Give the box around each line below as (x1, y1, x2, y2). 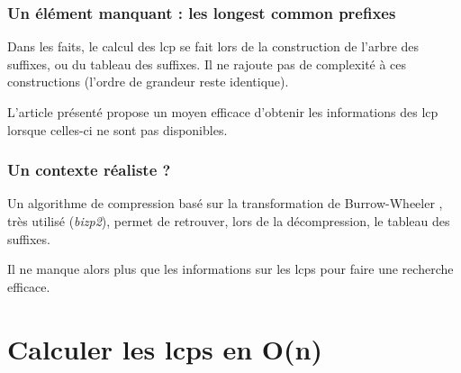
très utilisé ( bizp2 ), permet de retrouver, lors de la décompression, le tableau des (7, 212, 450, 230)
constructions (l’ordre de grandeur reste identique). (7, 72, 289, 91)
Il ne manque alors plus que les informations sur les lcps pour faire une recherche (7, 259, 454, 278)
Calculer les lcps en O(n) (7, 330, 322, 367)
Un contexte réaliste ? (7, 159, 171, 181)
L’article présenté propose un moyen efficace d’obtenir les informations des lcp (7, 103, 438, 121)
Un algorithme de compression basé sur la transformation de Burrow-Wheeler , (7, 194, 443, 213)
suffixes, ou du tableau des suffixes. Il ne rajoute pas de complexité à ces (7, 54, 407, 73)
